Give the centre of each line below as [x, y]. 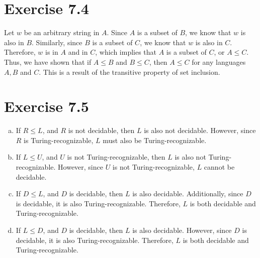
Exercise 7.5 [47, 106]
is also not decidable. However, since [200, 130]
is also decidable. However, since [182, 230]
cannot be [219, 167]
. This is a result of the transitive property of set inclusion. [129, 72]
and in [78, 52]
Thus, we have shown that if [48, 61]
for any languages [219, 61]
